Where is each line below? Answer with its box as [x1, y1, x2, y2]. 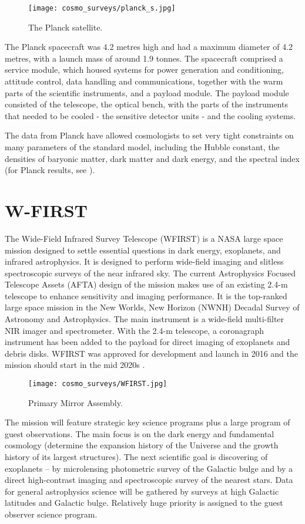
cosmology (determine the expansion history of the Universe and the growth [5, 439, 279, 451]
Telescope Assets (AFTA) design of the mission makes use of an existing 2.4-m [5, 278, 288, 290]
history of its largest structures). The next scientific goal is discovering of [5, 451, 268, 463]
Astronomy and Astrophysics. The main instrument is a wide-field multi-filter [5, 313, 284, 325]
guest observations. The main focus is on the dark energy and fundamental [5, 427, 274, 440]
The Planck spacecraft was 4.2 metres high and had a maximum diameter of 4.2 [5, 40, 293, 53]
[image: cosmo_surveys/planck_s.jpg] [28, 4, 176, 12]
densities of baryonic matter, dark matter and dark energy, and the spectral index [5, 152, 300, 164]
